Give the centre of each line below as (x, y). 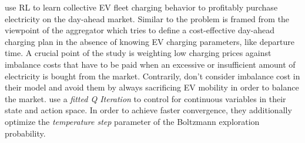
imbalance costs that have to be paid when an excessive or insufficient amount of (150, 64)
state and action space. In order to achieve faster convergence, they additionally (148, 110)
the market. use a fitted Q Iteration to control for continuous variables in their (145, 98)
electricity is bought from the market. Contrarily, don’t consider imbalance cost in (152, 76)
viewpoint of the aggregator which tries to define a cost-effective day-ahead (140, 30)
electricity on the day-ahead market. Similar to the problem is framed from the (147, 18)
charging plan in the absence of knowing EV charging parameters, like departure (150, 41)
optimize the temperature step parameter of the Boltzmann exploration (132, 121)
